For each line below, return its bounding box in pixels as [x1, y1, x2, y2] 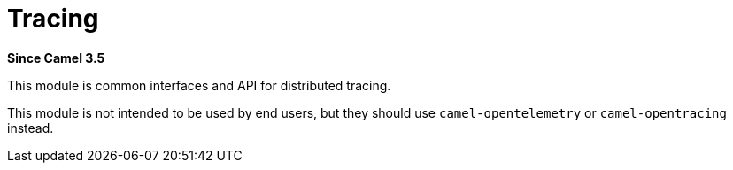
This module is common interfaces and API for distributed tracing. [7, 77, 391, 93]
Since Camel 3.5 [7, 50, 105, 66]
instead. [7, 120, 54, 135]
